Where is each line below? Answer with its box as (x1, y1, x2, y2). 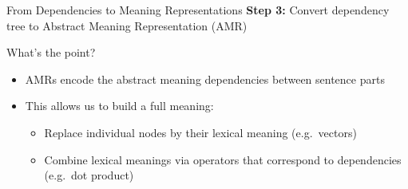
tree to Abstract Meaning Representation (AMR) (6, 17, 248, 33)
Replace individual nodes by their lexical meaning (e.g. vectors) (44, 124, 357, 140)
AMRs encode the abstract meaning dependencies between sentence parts (25, 70, 385, 87)
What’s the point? (6, 44, 96, 61)
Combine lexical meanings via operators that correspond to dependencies (44, 151, 402, 167)
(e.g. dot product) (44, 167, 134, 183)
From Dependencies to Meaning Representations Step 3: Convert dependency (6, 2, 390, 18)
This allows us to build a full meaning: (25, 97, 214, 114)
